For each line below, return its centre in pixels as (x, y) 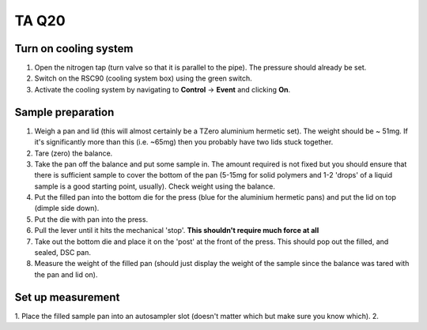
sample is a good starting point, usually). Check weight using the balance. (155, 186)
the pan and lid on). (66, 274)
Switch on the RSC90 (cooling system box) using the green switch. (143, 78)
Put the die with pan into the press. (91, 219)
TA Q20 (40, 21)
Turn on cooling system (74, 49)
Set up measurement (67, 297)
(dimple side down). (67, 208)
